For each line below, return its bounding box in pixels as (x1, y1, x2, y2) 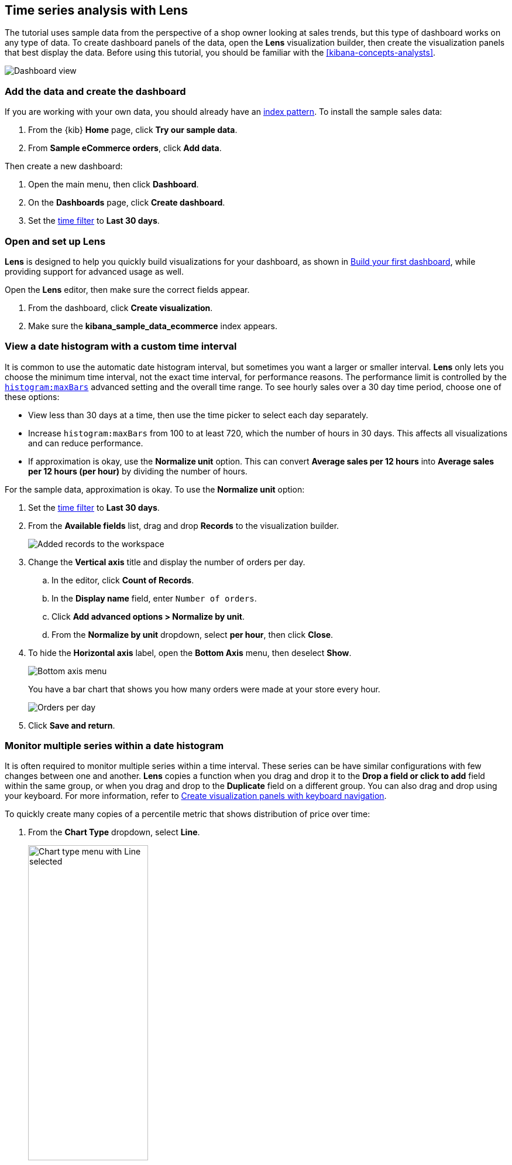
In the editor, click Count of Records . (51, 575, 194, 585)
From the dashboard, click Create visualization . (28, 302, 213, 313)
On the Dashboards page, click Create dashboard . (28, 197, 225, 208)
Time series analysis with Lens (5, 3, 188, 18)
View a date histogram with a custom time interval (5, 340, 237, 353)
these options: (5, 391, 60, 402)
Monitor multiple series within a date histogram (5, 740, 224, 752)
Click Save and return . (28, 720, 115, 730)
